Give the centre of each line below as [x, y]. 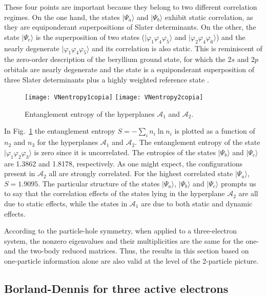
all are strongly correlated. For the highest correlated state [141, 173]
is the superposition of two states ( [90, 37]
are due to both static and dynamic [197, 203]
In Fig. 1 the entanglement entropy [60, 131]
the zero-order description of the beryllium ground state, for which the [115, 59]
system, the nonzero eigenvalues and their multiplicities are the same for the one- [132, 240]
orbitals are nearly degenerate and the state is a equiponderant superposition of [129, 69]
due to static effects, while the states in [66, 203]
